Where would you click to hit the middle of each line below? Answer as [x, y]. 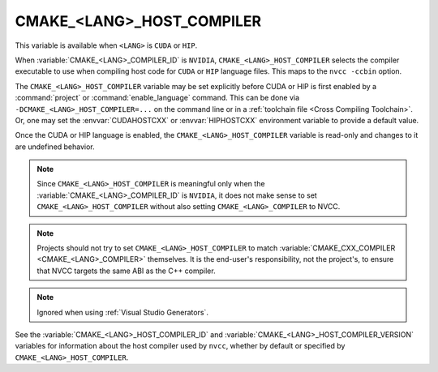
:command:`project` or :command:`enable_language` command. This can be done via [157, 98]
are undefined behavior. [55, 147]
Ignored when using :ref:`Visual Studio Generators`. [122, 312]
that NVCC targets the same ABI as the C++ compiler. [126, 271]
